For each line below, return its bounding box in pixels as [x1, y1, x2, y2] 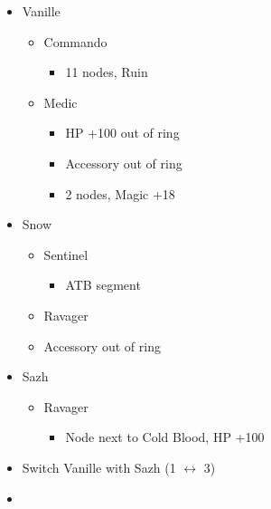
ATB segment [65, 275, 141, 294]
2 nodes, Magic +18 [65, 184, 175, 203]
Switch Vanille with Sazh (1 [22, 457, 176, 476]
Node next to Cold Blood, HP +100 [65, 427, 265, 447]
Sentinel [43, 245, 89, 264]
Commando [43, 32, 107, 51]
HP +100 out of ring [65, 123, 180, 142]
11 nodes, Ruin [65, 62, 148, 82]
